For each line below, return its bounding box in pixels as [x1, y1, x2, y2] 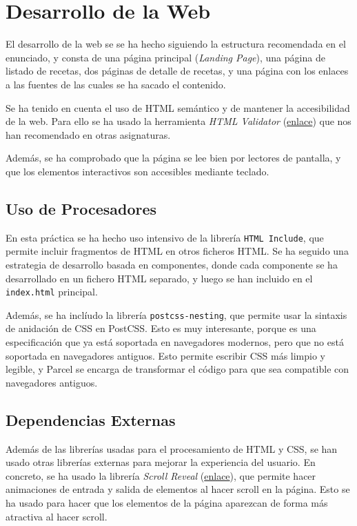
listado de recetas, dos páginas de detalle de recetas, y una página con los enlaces [6, 64, 349, 78]
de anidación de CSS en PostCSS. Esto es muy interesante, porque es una [6, 321, 316, 335]
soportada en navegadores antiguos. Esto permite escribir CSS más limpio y [6, 348, 326, 362]
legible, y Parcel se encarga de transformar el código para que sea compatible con [6, 362, 349, 376]
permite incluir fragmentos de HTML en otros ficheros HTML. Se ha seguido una [6, 244, 349, 258]
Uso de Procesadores [6, 197, 157, 219]
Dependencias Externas [6, 409, 176, 430]
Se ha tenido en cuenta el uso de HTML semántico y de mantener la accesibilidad [6, 100, 350, 115]
